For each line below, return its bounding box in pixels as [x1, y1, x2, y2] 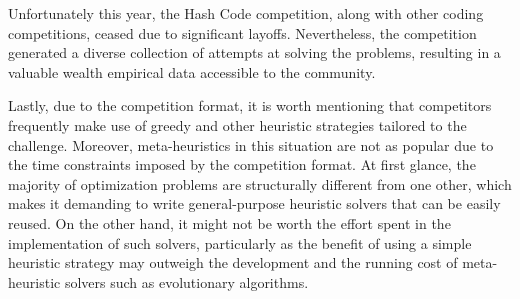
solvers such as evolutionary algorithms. [64, 271, 309, 292]
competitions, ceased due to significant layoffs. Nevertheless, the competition [8, 22, 477, 43]
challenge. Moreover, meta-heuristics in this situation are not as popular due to [8, 134, 494, 155]
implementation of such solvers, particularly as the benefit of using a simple [8, 232, 472, 253]
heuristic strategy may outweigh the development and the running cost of [8, 252, 458, 273]
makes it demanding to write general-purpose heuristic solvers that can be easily [8, 193, 501, 214]
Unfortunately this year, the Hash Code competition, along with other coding [8, 3, 484, 23]
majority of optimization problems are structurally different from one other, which [8, 173, 512, 194]
